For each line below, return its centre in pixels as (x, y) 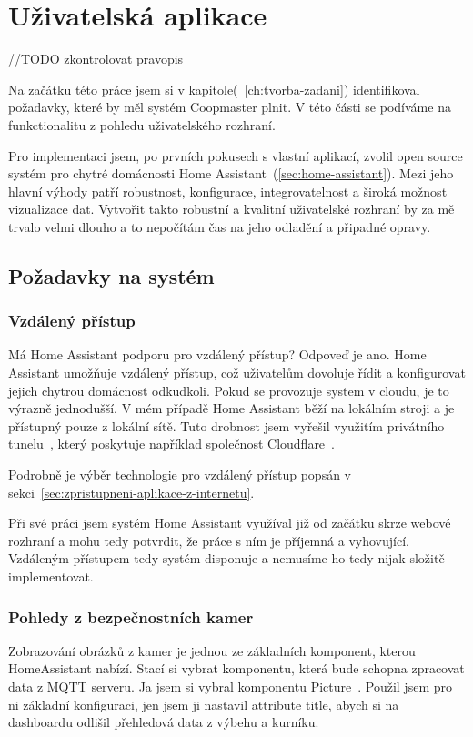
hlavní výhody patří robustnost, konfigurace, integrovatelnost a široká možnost (228, 191)
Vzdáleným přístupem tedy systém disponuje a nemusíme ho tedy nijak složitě (226, 558)
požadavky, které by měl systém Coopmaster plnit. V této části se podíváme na (230, 107)
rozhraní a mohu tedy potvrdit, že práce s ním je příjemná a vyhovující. (209, 540)
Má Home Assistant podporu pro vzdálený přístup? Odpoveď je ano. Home (217, 354)
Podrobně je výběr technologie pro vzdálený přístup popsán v (180, 475)
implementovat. (51, 576)
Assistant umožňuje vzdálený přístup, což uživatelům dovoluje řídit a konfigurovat (237, 373)
